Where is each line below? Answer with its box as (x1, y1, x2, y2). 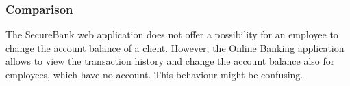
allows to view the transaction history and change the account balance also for (5, 54, 335, 68)
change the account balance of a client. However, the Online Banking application (5, 40, 345, 55)
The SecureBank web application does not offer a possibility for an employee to (5, 27, 338, 42)
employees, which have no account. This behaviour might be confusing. (5, 68, 303, 81)
